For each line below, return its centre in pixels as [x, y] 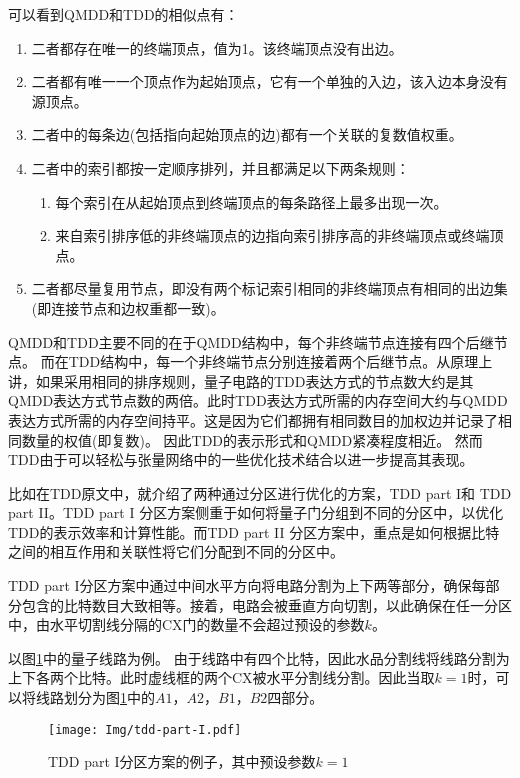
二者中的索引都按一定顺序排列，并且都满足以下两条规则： [220, 167]
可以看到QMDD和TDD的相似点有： [123, 14]
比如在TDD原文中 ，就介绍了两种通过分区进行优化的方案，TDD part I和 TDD [260, 492]
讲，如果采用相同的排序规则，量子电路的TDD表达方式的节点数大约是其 [241, 380]
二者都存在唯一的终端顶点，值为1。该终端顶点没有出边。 [217, 47]
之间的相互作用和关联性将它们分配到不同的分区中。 [176, 551]
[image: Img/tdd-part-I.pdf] [145, 729]
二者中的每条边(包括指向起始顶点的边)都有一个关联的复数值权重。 [247, 134]
